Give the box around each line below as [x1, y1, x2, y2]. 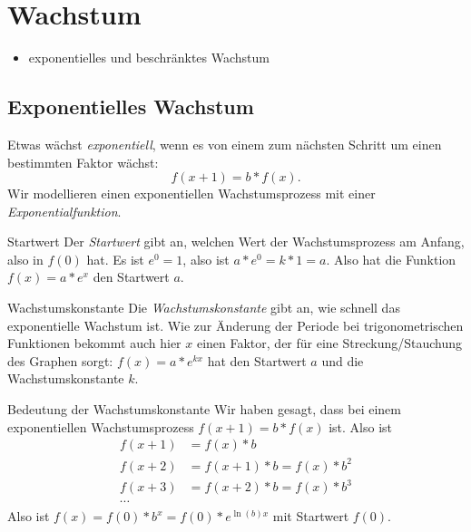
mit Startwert [272, 507, 349, 526]
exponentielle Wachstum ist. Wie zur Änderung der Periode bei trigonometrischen [7, 315, 464, 334]
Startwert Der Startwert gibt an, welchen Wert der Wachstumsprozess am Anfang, [7, 232, 465, 251]
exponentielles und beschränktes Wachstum [28, 48, 270, 67]
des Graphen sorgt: [7, 351, 113, 370]
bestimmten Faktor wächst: [7, 152, 159, 171]
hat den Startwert [207, 351, 307, 370]
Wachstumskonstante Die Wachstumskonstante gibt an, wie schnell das [7, 298, 400, 317]
